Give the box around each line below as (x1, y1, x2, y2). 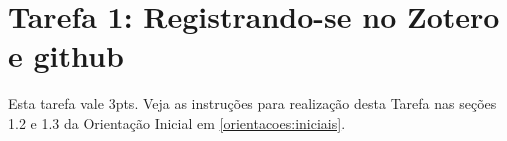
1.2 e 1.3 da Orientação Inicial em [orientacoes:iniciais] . (8, 112, 346, 133)
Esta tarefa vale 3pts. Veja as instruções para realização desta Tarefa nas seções (8, 93, 497, 114)
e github (8, 35, 124, 76)
